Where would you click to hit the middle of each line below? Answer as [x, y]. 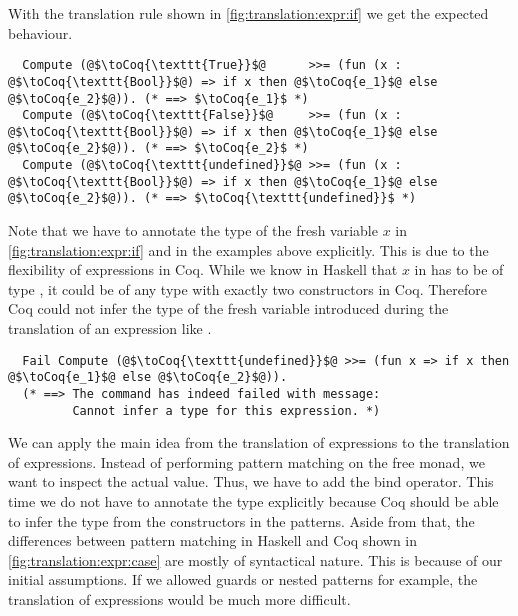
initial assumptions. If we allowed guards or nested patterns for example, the [243, 579]
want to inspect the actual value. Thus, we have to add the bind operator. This [251, 481]
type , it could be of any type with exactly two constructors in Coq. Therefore [248, 288]
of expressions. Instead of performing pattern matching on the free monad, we [246, 461]
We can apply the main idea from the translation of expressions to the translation [259, 442]
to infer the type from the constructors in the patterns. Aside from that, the [241, 520]
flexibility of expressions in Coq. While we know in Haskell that [203, 269]
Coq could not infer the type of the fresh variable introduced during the [228, 308]
